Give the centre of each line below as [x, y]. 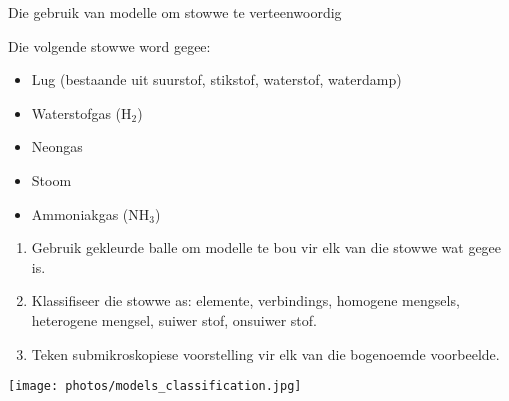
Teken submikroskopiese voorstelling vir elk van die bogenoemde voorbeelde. [265, 353]
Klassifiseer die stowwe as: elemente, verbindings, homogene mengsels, [245, 300]
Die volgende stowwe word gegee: [109, 45]
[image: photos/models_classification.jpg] [155, 386]
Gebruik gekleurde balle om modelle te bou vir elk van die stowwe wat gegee [266, 247]
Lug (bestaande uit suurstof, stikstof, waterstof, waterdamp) [216, 79]
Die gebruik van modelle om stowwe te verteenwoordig [175, 12]
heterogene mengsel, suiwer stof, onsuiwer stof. [174, 319]
